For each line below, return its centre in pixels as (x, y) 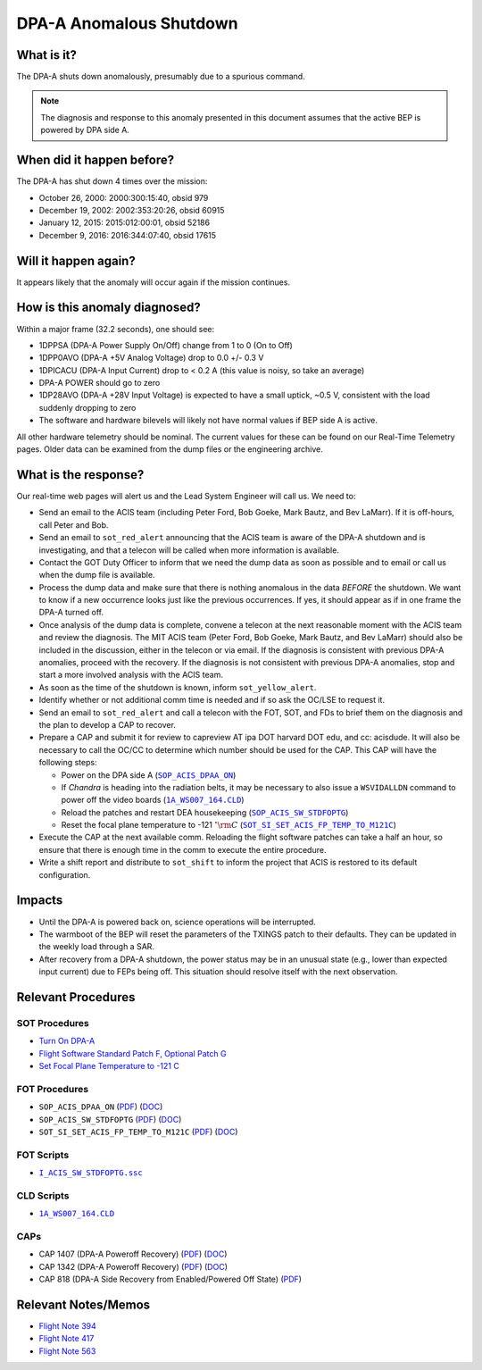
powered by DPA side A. (85, 130)
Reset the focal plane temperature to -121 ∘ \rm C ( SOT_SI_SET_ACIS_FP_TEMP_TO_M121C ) (229, 824)
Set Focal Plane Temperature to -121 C (109, 1066)
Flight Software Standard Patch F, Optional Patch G (133, 1053)
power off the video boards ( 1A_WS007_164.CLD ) (153, 800)
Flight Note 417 (66, 1339)
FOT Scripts (43, 1155)
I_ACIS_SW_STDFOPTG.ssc (91, 1173)
